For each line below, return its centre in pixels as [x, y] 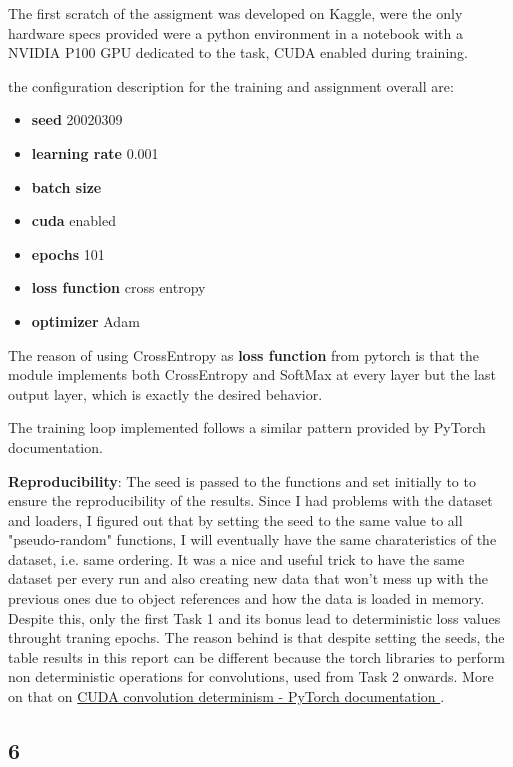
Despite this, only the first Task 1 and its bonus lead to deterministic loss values [254, 617]
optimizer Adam [85, 320]
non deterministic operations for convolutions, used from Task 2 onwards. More [251, 676]
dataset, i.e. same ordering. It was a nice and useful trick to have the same [236, 558]
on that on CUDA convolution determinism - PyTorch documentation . [226, 696]
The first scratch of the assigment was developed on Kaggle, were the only [235, 13]
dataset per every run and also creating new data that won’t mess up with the [248, 578]
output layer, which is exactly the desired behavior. [165, 393]
